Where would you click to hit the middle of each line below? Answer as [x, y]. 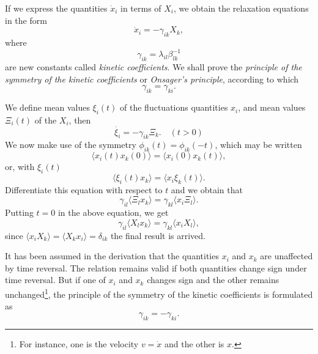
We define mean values [47, 107]
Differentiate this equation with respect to [84, 189]
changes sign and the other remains [213, 280]
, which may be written [258, 145]
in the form [26, 20]
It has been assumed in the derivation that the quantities [112, 256]
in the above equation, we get [113, 212]
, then [80, 120]
